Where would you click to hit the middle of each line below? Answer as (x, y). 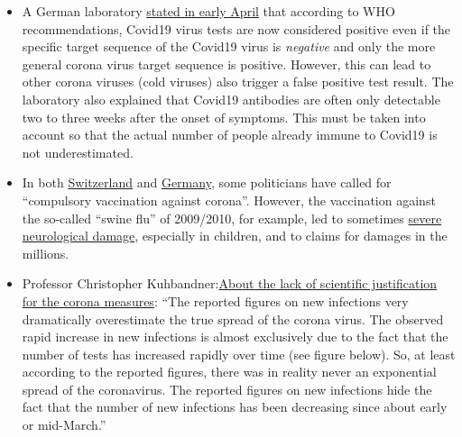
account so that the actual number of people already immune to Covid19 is (230, 135)
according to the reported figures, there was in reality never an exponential (229, 372)
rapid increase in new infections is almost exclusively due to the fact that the (235, 337)
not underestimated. (78, 152)
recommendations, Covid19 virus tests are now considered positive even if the (236, 28)
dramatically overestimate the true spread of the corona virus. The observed (233, 319)
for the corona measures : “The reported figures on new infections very (215, 300)
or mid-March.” (64, 425)
